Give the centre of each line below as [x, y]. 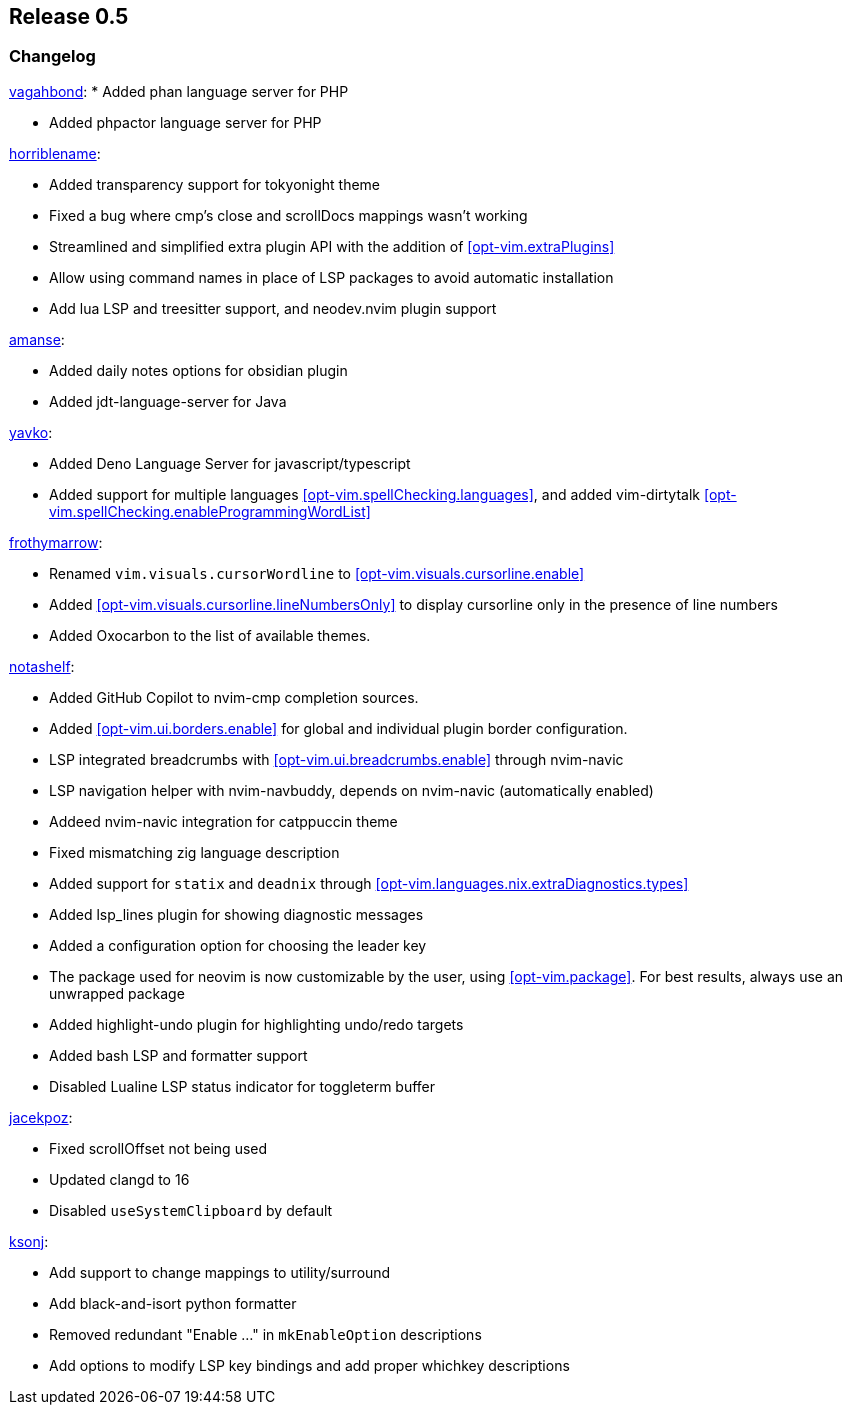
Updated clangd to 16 [119, 1179]
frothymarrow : [56, 542]
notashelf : [42, 666]
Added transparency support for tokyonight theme [215, 184]
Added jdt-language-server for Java [168, 401]
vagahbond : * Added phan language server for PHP [179, 91]
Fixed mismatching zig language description [194, 852]
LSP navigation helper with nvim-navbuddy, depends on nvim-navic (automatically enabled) [351, 790]
